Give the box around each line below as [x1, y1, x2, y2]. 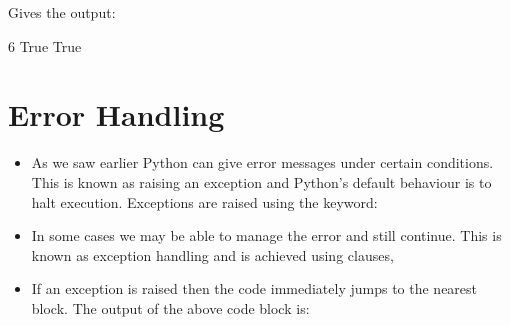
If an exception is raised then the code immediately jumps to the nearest [31, 278, 478, 299]
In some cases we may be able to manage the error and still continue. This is [31, 225, 502, 246]
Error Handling [8, 94, 225, 135]
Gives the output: [8, 2, 116, 22]
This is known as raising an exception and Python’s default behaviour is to [31, 171, 492, 192]
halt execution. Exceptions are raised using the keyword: [31, 191, 378, 212]
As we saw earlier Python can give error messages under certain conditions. [31, 152, 494, 173]
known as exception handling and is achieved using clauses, [31, 244, 394, 265]
